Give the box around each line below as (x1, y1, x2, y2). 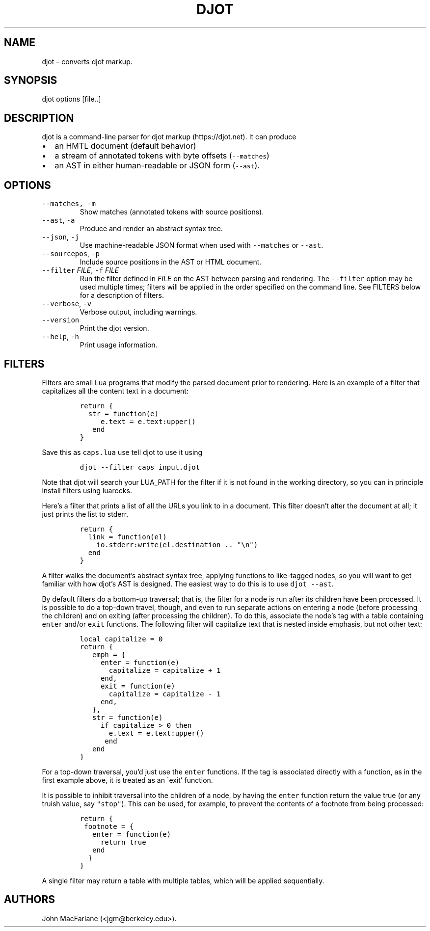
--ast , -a (42, 216, 75, 225)
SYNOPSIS (4, 74, 57, 87)
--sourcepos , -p (42, 249, 100, 258)
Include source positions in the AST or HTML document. (80, 258, 262, 266)
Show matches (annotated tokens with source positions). (80, 208, 264, 216)
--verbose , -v (42, 299, 92, 308)
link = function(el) (88, 532, 167, 541)
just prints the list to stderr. (42, 509, 129, 518)
